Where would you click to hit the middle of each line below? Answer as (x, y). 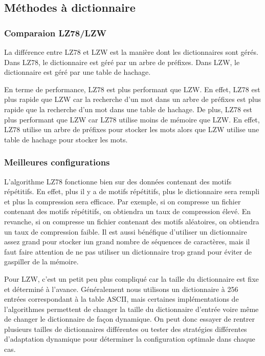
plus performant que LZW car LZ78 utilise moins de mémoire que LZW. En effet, (132, 119)
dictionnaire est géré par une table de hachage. (78, 72)
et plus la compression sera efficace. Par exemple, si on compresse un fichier (123, 201)
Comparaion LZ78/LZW (55, 33)
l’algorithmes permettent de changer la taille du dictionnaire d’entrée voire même (131, 309)
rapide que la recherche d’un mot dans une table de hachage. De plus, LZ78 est (128, 109)
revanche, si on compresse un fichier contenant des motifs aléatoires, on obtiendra (132, 221)
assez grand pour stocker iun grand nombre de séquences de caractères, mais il (127, 242)
